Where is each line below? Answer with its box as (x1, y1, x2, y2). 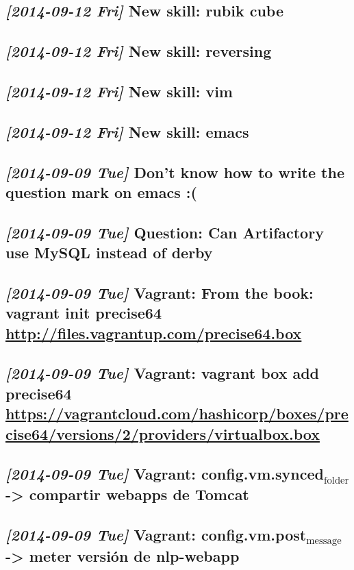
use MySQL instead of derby (5, 242, 213, 263)
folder (323, 475, 349, 486)
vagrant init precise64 (5, 302, 162, 323)
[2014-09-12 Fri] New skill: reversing (5, 40, 272, 62)
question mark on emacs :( (5, 181, 197, 202)
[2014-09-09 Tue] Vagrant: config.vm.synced (5, 463, 324, 484)
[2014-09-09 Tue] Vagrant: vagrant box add (5, 362, 320, 384)
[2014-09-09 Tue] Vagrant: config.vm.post (5, 523, 307, 545)
